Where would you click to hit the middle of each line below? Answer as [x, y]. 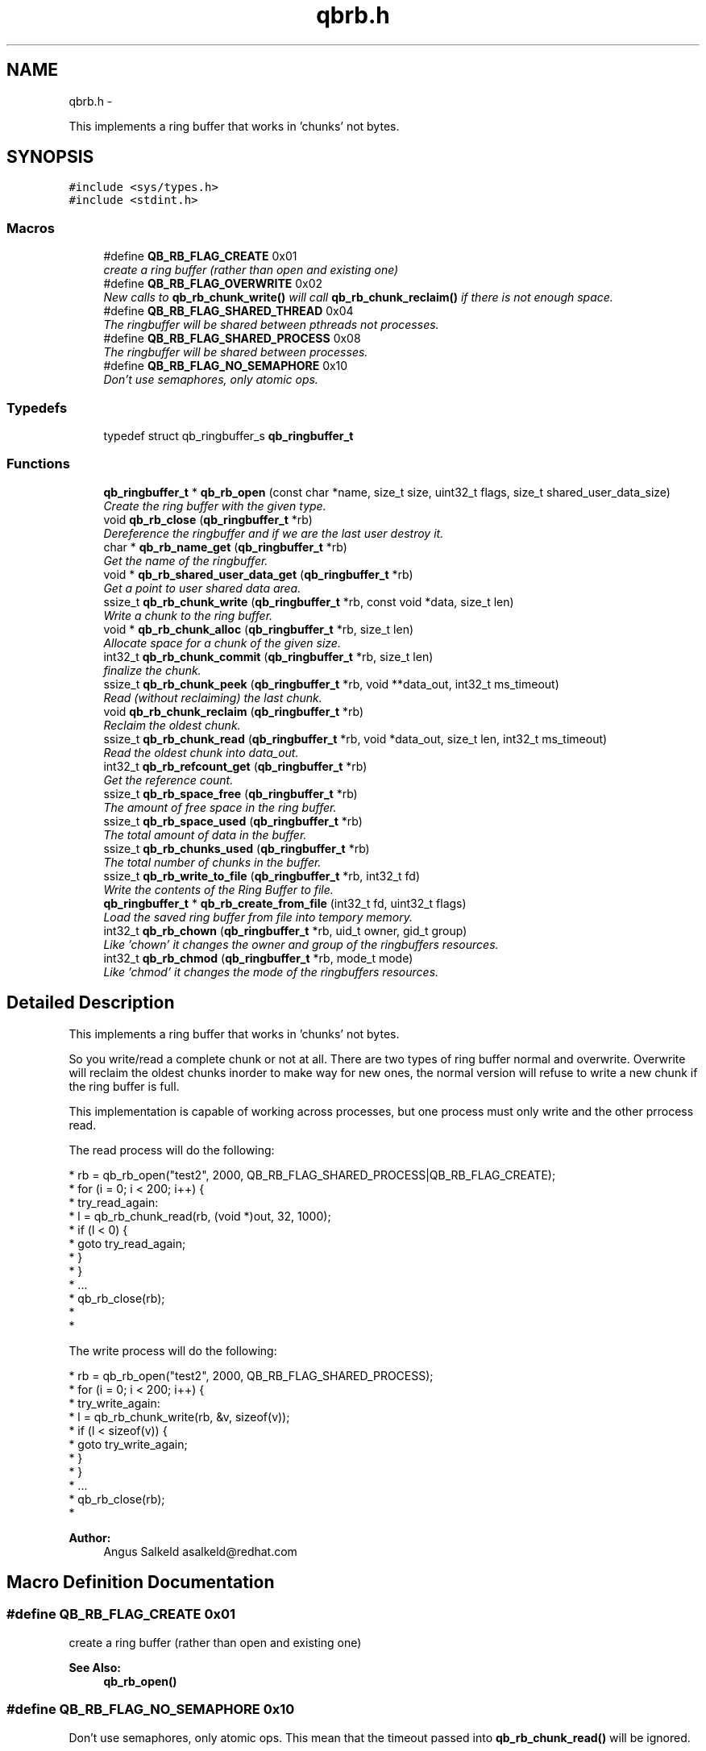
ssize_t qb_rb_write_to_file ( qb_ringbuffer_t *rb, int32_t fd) [262, 875]
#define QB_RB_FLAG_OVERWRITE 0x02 [213, 284]
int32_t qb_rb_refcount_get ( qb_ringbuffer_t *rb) [235, 766]
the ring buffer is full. [124, 1086]
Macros [31, 228]
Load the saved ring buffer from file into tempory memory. [258, 917]
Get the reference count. [168, 780]
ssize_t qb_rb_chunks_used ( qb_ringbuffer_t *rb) [237, 848]
